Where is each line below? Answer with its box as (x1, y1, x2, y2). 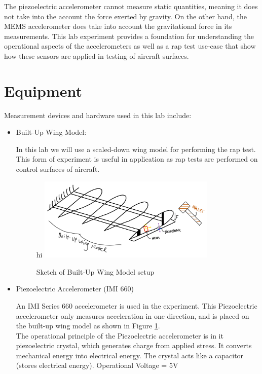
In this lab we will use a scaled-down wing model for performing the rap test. (16, 143, 256, 154)
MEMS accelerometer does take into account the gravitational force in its (4, 21, 232, 31)
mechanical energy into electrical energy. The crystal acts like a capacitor (16, 350, 244, 360)
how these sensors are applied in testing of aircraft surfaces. (4, 50, 189, 61)
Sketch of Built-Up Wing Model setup (36, 266, 155, 277)
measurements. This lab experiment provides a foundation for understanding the (4, 30, 254, 41)
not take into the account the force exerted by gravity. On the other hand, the (4, 11, 247, 21)
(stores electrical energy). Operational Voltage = (16, 360, 167, 370)
